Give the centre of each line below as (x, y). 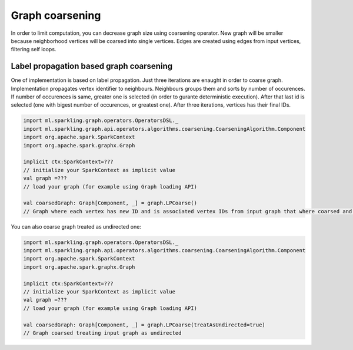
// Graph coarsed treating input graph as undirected (102, 333)
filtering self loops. (34, 49)
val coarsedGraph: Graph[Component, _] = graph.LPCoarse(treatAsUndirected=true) (144, 325)
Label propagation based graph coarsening (92, 66)
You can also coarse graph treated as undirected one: (76, 226)
